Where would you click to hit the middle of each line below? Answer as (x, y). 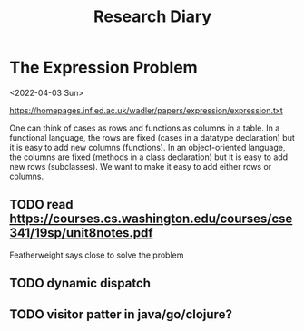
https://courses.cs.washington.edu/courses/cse (151, 219)
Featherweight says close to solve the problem (97, 255)
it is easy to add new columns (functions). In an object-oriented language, (147, 147)
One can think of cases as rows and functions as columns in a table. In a (145, 128)
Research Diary (152, 17)
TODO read (42, 204)
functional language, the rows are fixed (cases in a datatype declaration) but (152, 137)
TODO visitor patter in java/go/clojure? (121, 314)
